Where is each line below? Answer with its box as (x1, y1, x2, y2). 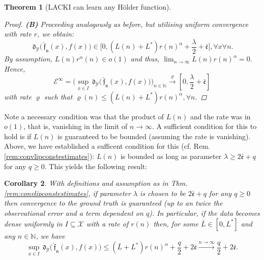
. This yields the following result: (44, 160, 148, 171)
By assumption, (4, 53, 52, 64)
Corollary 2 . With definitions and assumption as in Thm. (4, 178, 188, 188)
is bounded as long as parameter (120, 151, 222, 161)
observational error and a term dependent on (4, 208, 143, 218)
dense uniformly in (4, 218, 63, 229)
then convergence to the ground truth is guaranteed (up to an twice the (4, 198, 223, 208)
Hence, (4, 63, 25, 74)
